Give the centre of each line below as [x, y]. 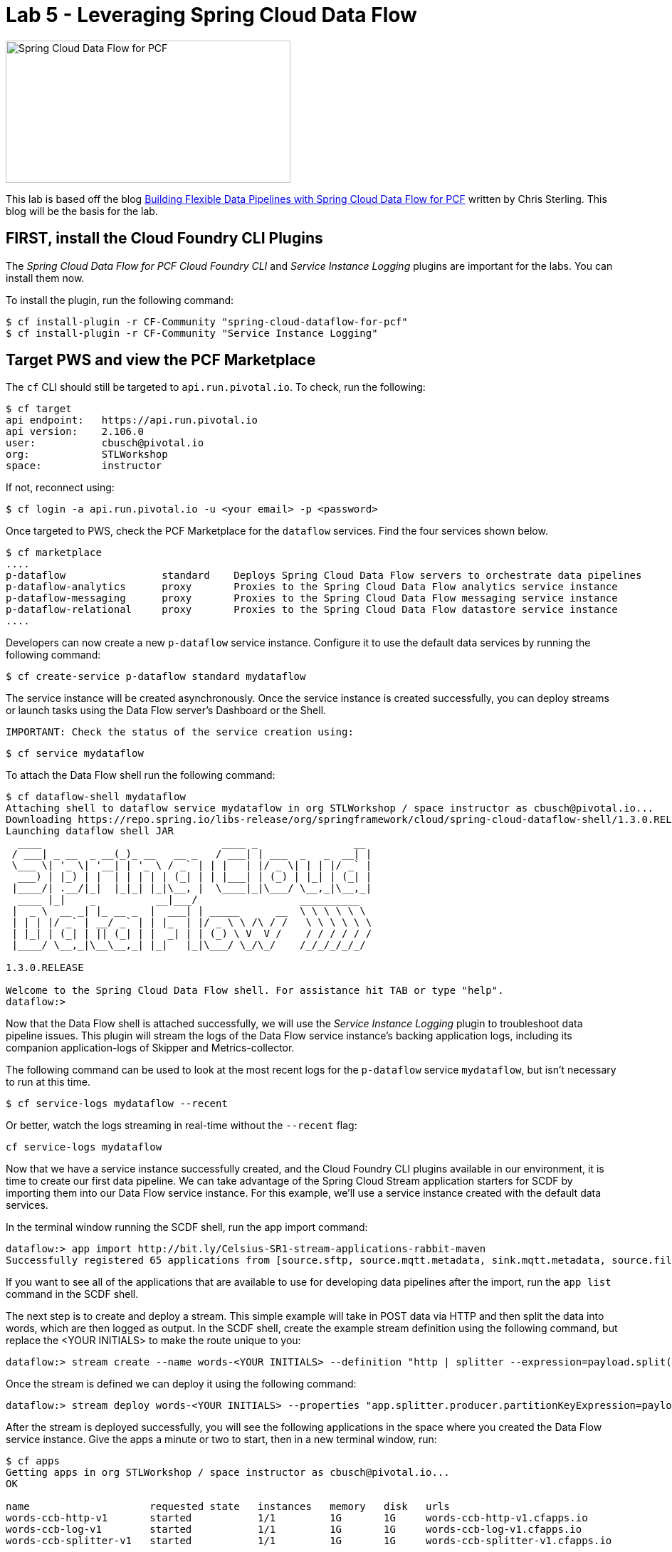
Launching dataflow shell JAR [90, 831]
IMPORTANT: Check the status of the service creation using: [180, 732]
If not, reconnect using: [60, 488]
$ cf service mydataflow [75, 754]
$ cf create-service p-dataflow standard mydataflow [156, 677]
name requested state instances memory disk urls [228, 1507]
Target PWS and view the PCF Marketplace [161, 360]
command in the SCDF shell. [72, 1294]
